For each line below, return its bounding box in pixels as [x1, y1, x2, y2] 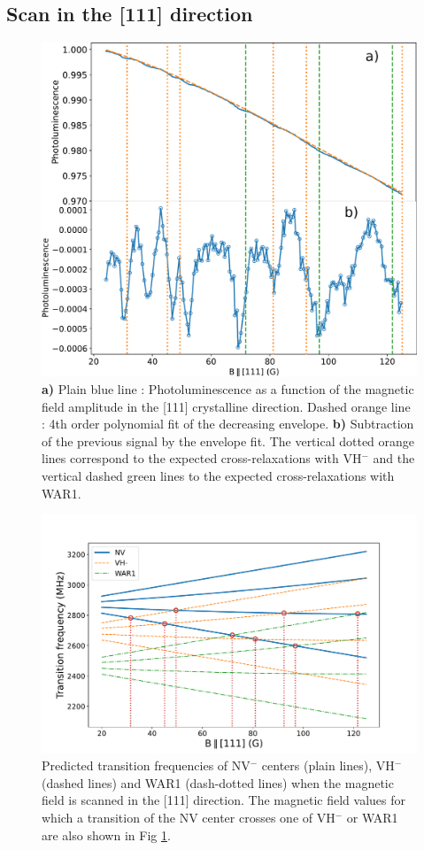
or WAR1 [346, 808, 398, 827]
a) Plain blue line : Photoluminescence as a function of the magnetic [42, 380, 414, 398]
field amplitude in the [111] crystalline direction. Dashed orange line [42, 397, 411, 415]
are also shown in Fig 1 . [42, 825, 171, 844]
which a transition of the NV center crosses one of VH [42, 808, 335, 827]
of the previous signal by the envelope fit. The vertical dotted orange [42, 431, 415, 450]
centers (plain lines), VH [261, 756, 395, 775]
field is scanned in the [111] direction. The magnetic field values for [42, 791, 405, 809]
